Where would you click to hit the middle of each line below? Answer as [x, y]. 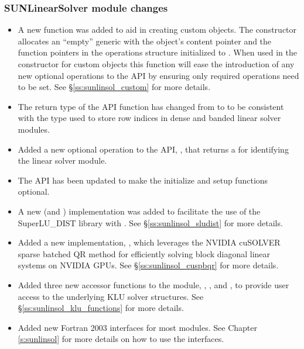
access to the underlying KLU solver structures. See [111, 296]
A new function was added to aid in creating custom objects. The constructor [157, 30]
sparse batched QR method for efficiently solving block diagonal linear [144, 253]
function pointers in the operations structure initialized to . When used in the [157, 52]
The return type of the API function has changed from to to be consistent [151, 106]
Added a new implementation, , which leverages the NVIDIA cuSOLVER [149, 242]
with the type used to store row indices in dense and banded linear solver [149, 118]
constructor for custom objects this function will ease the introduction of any [156, 64]
